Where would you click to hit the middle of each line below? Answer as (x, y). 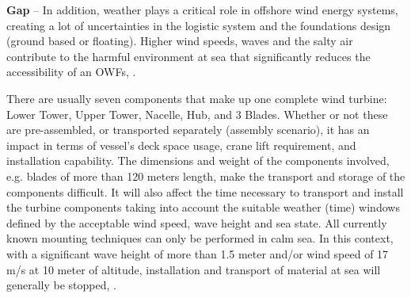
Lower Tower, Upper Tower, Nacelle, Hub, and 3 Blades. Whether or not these (197, 114)
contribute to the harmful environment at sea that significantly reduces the (188, 56)
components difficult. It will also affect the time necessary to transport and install (205, 191)
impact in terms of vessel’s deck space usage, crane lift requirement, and (181, 145)
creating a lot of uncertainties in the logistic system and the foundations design (199, 25)
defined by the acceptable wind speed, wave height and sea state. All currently (197, 222)
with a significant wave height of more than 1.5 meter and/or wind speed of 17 (198, 253)
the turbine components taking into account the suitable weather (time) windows (203, 207)
